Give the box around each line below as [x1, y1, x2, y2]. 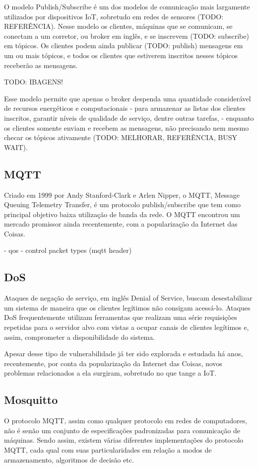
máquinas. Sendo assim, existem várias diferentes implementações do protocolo [4, 435, 244, 445]
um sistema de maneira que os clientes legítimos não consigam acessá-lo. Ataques [4, 302, 251, 312]
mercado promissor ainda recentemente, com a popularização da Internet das [4, 219, 238, 229]
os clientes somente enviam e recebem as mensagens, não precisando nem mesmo [4, 122, 249, 133]
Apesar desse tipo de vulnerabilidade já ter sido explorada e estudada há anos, [4, 348, 243, 359]
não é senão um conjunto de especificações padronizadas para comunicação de [4, 425, 240, 435]
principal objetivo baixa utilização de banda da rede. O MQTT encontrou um [4, 209, 240, 219]
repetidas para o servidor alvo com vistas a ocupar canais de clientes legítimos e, [4, 322, 249, 332]
